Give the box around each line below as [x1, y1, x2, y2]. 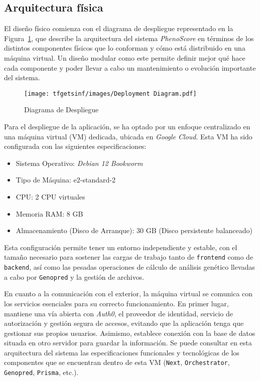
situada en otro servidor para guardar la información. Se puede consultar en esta [4, 337, 252, 348]
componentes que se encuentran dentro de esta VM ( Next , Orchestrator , [4, 357, 230, 367]
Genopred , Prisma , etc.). [4, 367, 79, 377]
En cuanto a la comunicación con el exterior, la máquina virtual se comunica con [4, 288, 253, 299]
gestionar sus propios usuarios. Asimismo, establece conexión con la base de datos [4, 327, 255, 338]
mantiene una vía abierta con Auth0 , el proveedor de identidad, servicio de [4, 308, 233, 318]
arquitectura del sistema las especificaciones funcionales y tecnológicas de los [4, 347, 239, 357]
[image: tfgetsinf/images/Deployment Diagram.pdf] [24, 90, 197, 97]
